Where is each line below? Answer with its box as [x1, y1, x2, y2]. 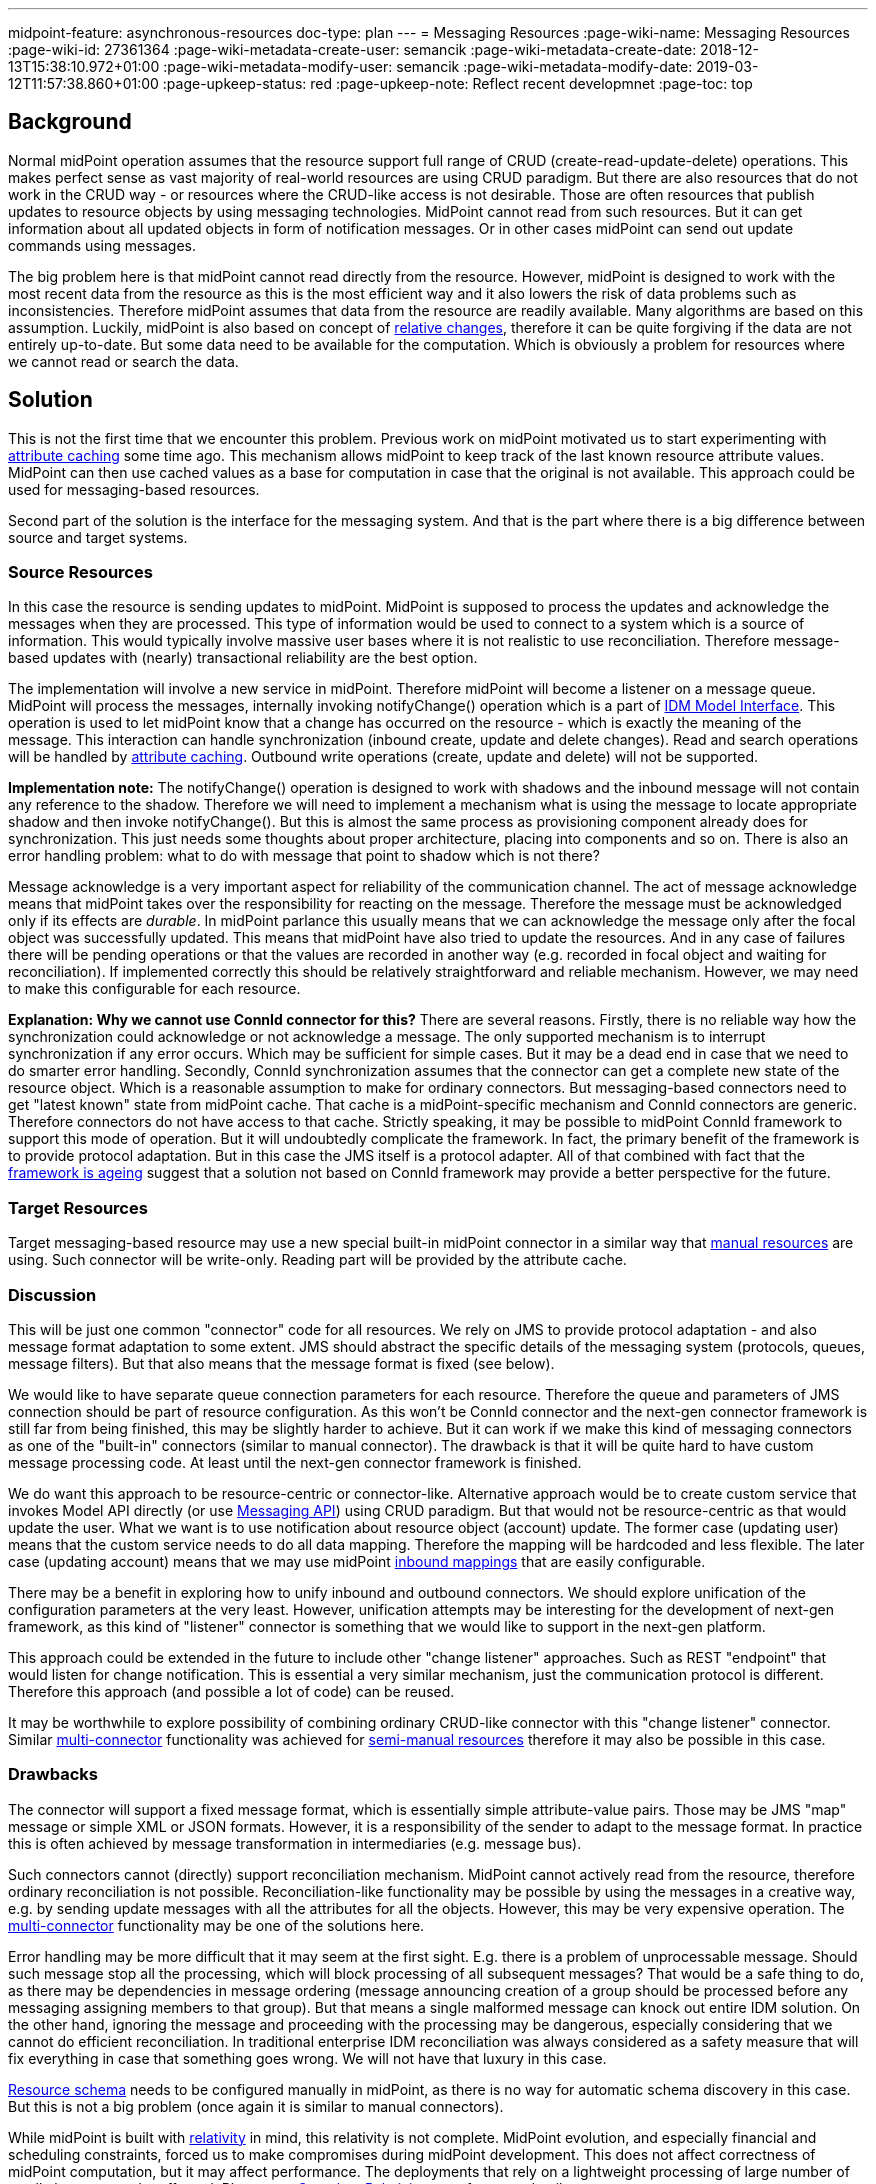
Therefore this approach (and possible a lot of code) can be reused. [8, 1682, 455, 1700]
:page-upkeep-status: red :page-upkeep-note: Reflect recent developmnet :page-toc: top [162, 75, 753, 92]
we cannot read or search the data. [8, 352, 239, 370]
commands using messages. [8, 236, 197, 254]
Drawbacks [8, 1764, 98, 1785]
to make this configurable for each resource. [8, 980, 301, 998]
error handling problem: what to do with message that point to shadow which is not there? [8, 847, 600, 865]
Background [8, 109, 132, 135]
